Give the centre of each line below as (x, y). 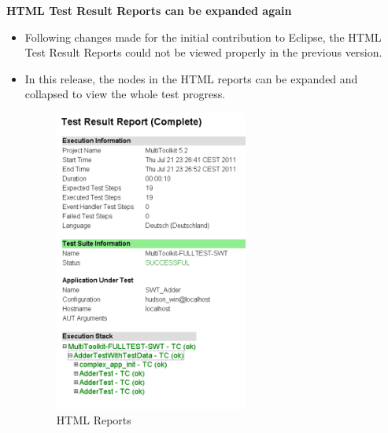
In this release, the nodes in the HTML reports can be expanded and (191, 78)
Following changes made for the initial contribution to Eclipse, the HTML (203, 37)
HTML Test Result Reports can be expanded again (149, 10)
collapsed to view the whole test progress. (125, 94)
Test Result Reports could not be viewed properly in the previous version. (203, 52)
